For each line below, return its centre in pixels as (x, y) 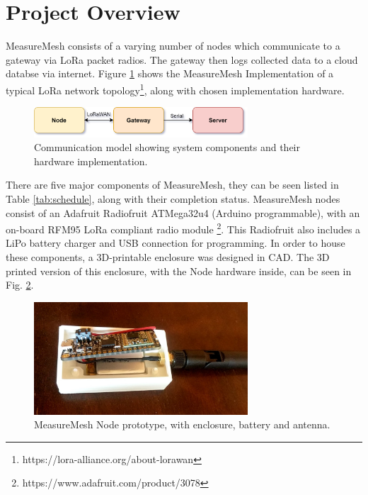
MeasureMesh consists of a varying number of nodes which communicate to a (173, 46)
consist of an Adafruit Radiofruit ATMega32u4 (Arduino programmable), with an (183, 212)
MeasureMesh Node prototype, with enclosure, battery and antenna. (182, 424)
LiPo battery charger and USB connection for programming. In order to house (176, 243)
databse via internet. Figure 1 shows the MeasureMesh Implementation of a (170, 73)
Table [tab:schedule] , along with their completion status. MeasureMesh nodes (173, 199)
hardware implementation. (91, 161)
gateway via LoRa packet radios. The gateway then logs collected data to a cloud (182, 59)
